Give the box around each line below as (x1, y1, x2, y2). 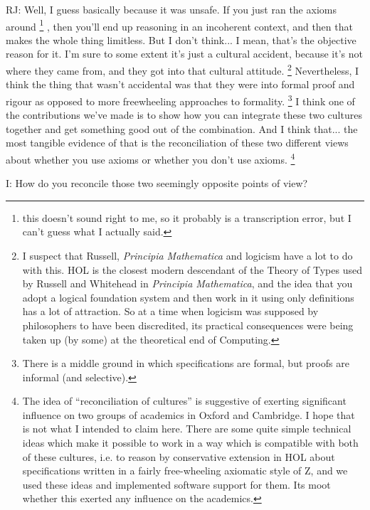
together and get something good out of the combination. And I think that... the (6, 121, 358, 136)
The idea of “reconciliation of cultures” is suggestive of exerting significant (22, 393, 347, 408)
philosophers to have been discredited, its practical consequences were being (22, 317, 354, 332)
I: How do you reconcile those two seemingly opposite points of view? (6, 176, 308, 191)
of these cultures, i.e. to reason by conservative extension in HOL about (22, 449, 335, 464)
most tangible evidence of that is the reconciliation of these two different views (6, 135, 349, 150)
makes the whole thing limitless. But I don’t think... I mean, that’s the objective (6, 32, 356, 47)
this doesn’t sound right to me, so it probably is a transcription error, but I (22, 210, 351, 225)
